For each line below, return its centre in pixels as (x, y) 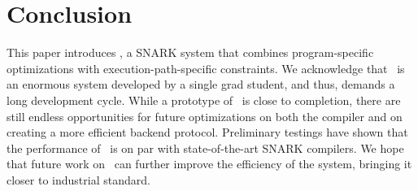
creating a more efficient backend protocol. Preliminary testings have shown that (207, 132)
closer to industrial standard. (78, 179)
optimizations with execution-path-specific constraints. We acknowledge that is (206, 68)
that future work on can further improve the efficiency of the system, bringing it (209, 164)
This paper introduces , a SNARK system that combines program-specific (190, 52)
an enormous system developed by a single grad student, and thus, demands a (201, 84)
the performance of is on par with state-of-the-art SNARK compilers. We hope (205, 148)
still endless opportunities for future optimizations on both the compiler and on (205, 116)
